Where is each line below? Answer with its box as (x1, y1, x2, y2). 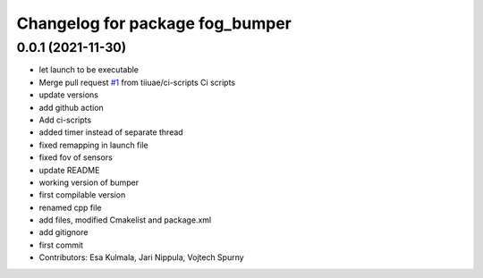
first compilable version (38, 190, 126, 200)
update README (38, 164, 100, 175)
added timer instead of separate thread (38, 127, 183, 138)
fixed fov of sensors (38, 152, 114, 163)
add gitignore (38, 227, 89, 238)
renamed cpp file (38, 202, 102, 213)
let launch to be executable (38, 64, 139, 75)
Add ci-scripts (38, 114, 92, 125)
